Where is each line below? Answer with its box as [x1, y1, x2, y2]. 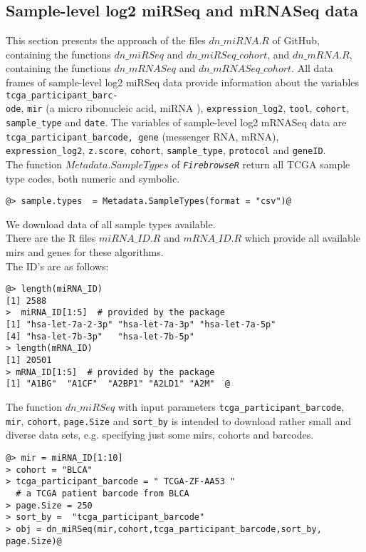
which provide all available [244, 230, 360, 245]
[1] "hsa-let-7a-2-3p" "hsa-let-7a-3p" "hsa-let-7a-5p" [6, 320, 276, 330]
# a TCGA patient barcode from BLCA [16, 488, 189, 499]
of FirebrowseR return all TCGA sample [172, 156, 350, 171]
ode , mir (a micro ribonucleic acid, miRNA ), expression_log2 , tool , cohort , [6, 101, 350, 116]
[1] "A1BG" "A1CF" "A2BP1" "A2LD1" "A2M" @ [6, 379, 230, 389]
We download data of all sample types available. [6, 216, 216, 231]
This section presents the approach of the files [6, 33, 206, 48]
